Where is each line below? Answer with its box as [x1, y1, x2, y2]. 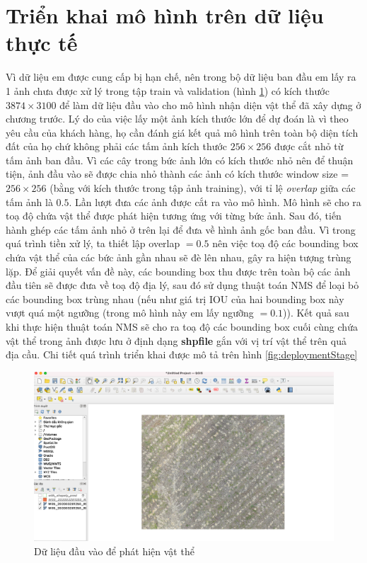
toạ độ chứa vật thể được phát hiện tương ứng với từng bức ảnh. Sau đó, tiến [6, 208, 342, 223]
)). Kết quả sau [283, 305, 349, 320]
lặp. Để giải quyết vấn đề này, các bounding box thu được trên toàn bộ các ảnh [6, 263, 351, 278]
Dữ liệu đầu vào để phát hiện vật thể [34, 543, 194, 558]
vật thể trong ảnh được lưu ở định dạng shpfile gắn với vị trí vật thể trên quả [6, 333, 346, 348]
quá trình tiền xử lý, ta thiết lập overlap [6, 236, 180, 251]
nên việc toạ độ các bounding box [212, 236, 359, 251]
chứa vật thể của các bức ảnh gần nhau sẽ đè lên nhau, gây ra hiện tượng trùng [6, 250, 351, 265]
